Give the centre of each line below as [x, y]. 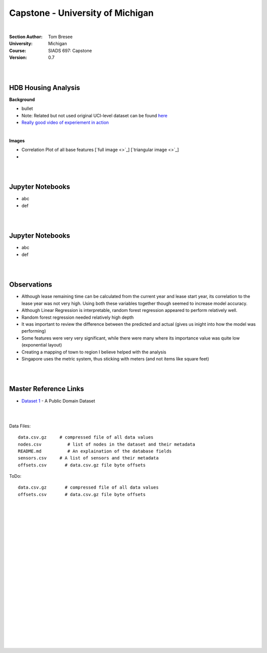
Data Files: [20, 426]
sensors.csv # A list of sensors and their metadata [89, 458]
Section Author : [26, 37]
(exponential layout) [42, 345]
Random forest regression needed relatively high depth [78, 317]
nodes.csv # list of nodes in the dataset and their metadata [107, 444]
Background [22, 100]
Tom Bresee [60, 37]
